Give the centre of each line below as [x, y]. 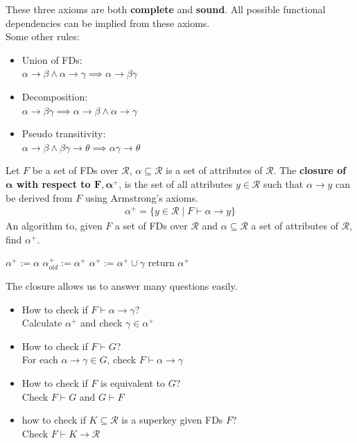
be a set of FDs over [75, 170]
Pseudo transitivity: [64, 133]
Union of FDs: [52, 59]
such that [283, 183]
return [161, 262]
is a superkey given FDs [172, 420]
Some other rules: [43, 36]
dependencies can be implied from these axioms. [108, 23]
